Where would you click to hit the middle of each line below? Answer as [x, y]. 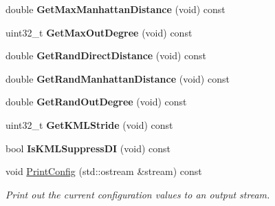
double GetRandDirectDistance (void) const [106, 55]
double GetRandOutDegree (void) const [96, 102]
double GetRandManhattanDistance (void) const [118, 78]
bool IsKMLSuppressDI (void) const [88, 148]
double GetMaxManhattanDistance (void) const [115, 9]
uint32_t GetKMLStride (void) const [89, 124]
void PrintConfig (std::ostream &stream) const [104, 171]
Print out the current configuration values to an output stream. [138, 194]
